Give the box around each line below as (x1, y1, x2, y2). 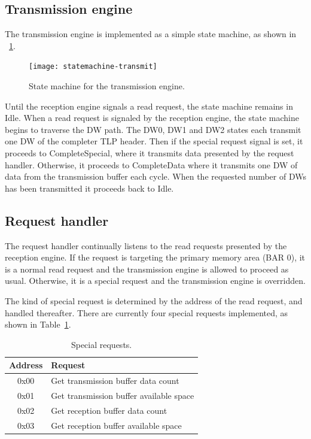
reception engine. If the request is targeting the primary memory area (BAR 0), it (5, 251, 306, 264)
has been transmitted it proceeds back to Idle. (5, 181, 174, 194)
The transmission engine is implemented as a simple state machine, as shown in (5, 28, 297, 40)
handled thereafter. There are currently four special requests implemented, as (5, 306, 288, 319)
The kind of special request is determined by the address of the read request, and (5, 294, 303, 307)
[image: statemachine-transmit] (29, 62, 157, 71)
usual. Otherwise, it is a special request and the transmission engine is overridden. (5, 274, 306, 287)
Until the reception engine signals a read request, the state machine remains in (5, 99, 293, 112)
